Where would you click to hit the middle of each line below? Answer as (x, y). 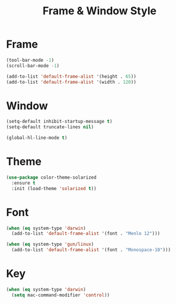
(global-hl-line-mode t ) (37, 138)
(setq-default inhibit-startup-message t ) (59, 122)
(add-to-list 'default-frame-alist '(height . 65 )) (71, 76)
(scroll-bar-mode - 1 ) (33, 66)
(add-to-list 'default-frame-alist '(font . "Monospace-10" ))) (91, 250)
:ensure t (23, 183)
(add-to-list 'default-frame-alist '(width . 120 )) (71, 82)
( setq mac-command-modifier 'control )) (61, 295)
